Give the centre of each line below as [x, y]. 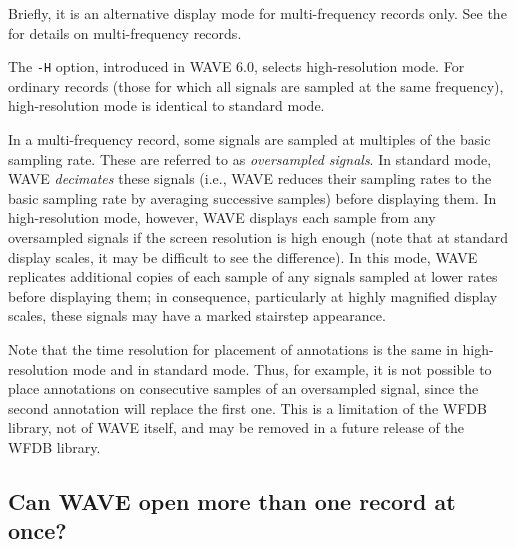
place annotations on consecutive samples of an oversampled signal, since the [243, 388]
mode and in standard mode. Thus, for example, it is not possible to [282, 368]
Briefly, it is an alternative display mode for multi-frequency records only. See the [257, 13]
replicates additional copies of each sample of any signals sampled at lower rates [253, 276]
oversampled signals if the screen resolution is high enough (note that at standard [258, 237]
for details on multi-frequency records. [125, 32]
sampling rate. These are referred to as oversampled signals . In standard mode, [250, 158]
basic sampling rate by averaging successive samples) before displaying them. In [252, 197]
